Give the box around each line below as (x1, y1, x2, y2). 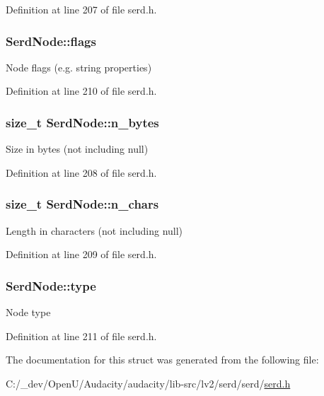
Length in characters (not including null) (6, 223, 183, 238)
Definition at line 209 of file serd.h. (6, 247, 157, 262)
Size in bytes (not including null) (6, 141, 149, 156)
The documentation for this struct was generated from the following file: (6, 352, 319, 367)
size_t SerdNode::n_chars (6, 195, 159, 213)
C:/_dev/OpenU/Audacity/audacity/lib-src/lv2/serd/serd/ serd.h (6, 375, 291, 390)
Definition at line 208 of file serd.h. (6, 165, 157, 180)
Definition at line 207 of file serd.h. (6, 2, 157, 16)
